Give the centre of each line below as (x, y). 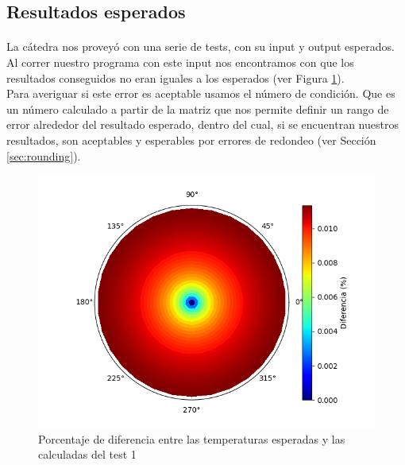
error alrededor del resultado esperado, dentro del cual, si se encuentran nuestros (202, 124)
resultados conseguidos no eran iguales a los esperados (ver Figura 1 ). (175, 77)
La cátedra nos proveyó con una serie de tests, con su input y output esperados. (201, 46)
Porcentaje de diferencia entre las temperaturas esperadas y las (192, 438)
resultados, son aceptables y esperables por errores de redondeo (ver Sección (191, 139)
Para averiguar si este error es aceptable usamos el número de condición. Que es (201, 93)
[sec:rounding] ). (44, 155)
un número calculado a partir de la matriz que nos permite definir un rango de (198, 108)
